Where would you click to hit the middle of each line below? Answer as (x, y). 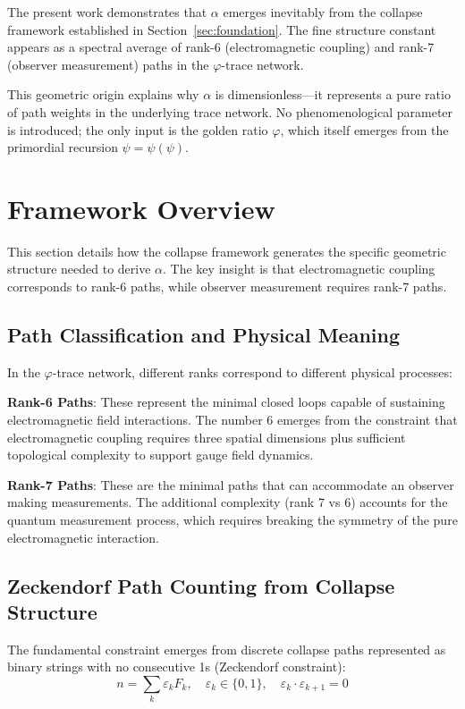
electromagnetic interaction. (84, 537)
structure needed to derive (79, 269)
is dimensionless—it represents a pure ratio (333, 94)
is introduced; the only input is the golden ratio (138, 129)
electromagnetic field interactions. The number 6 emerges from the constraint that (232, 420)
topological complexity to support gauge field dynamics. (161, 455)
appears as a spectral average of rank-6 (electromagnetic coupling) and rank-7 (221, 47)
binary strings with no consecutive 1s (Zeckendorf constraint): (177, 667)
